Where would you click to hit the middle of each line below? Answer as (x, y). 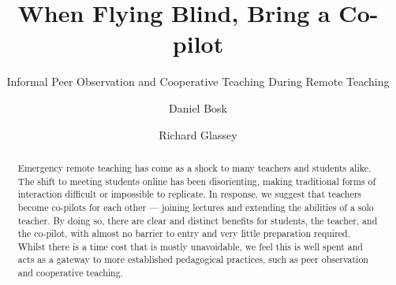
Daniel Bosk (198, 107)
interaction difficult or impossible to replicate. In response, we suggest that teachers (190, 194)
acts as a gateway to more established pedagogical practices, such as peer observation (193, 259)
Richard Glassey (198, 134)
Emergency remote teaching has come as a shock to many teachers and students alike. (194, 167)
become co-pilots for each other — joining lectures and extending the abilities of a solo (196, 207)
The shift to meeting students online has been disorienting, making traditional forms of (197, 181)
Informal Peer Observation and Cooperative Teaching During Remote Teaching (198, 81)
